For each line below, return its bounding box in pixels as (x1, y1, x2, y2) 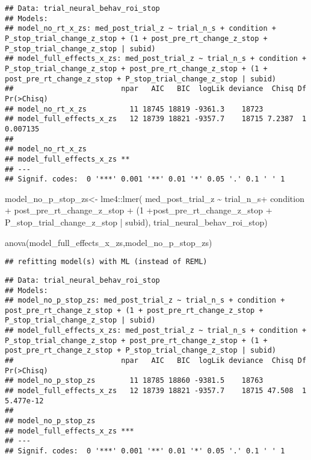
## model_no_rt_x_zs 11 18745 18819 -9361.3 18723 (5, 104, 263, 113)
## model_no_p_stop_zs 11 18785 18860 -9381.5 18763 (5, 376, 263, 385)
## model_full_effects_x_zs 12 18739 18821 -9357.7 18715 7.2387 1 (5, 115, 307, 124)
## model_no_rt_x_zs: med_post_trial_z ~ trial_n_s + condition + (5, 24, 277, 33)
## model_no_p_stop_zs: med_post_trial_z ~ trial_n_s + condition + (5, 296, 285, 305)
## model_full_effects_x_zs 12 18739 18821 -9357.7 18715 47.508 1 (5, 386, 307, 395)
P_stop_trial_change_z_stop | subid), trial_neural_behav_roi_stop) (5, 216, 268, 228)
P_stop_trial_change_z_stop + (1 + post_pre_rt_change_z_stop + (5, 34, 268, 43)
